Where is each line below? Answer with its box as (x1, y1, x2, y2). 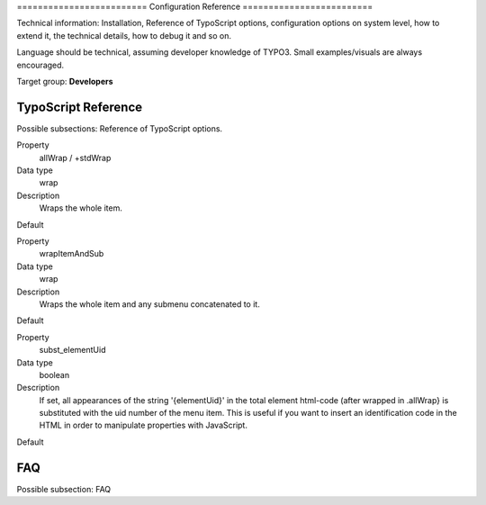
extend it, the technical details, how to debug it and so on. (16, 30, 231, 41)
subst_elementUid (39, 345, 106, 356)
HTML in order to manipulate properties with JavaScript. (39, 419, 247, 431)
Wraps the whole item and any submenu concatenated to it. (39, 298, 260, 310)
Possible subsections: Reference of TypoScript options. (16, 122, 223, 134)
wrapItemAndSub (39, 248, 104, 259)
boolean (39, 369, 70, 380)
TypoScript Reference (16, 99, 143, 114)
